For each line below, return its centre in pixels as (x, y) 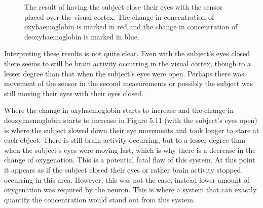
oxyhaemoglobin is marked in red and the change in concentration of (131, 27)
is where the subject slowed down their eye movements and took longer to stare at (132, 130)
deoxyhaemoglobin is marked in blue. (82, 36)
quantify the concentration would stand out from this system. (100, 199)
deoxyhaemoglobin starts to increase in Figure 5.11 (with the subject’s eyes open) (131, 120)
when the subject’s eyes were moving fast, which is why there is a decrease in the (130, 150)
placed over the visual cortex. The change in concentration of (119, 16)
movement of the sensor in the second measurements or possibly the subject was (129, 83)
